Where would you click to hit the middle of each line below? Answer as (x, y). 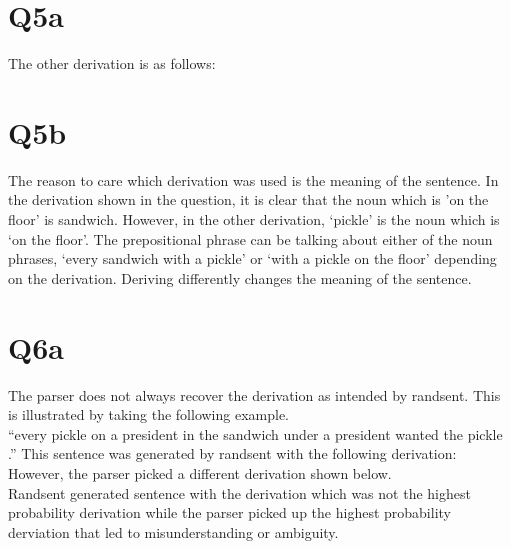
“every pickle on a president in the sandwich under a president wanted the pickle (255, 433)
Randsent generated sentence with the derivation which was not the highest (239, 492)
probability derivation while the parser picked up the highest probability (229, 512)
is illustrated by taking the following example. (148, 414)
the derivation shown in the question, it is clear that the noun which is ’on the (248, 199)
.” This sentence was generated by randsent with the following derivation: (232, 453)
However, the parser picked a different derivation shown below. (200, 472)
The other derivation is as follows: (112, 63)
